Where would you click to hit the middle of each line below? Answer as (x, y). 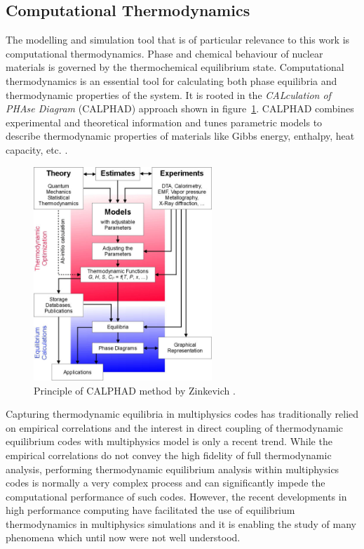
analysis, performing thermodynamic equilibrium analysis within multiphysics (173, 469)
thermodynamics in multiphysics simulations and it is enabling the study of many (181, 523)
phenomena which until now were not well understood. (123, 537)
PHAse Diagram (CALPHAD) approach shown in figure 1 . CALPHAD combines (180, 108)
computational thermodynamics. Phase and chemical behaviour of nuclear (164, 53)
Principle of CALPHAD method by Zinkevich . (135, 390)
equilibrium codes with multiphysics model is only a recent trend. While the (169, 441)
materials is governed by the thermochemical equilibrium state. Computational (175, 67)
